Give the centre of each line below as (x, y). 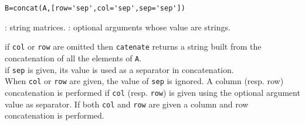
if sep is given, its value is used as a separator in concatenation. (119, 69)
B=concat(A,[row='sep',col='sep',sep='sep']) (95, 8)
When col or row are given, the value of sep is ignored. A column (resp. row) (144, 81)
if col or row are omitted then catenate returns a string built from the (133, 46)
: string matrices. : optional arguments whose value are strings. (118, 27)
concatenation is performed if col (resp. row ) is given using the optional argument (152, 92)
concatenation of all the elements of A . (73, 58)
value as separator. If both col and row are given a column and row (127, 104)
